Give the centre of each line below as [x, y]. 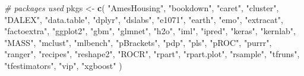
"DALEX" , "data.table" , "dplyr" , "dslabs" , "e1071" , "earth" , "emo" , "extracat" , [144, 19]
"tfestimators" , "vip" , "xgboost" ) [63, 65]
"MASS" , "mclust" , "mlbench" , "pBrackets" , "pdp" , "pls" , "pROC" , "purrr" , [138, 42]
